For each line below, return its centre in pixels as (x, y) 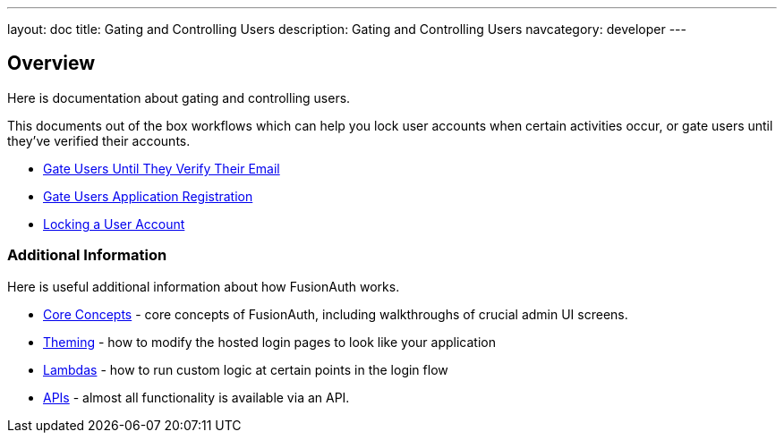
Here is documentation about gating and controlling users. (179, 97)
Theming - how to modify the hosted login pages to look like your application (269, 342)
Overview (51, 63)
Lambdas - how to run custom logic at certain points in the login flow (246, 369)
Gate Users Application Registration (148, 196)
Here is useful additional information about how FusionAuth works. (204, 286)
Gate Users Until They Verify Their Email (162, 168)
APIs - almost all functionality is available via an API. (196, 397)
